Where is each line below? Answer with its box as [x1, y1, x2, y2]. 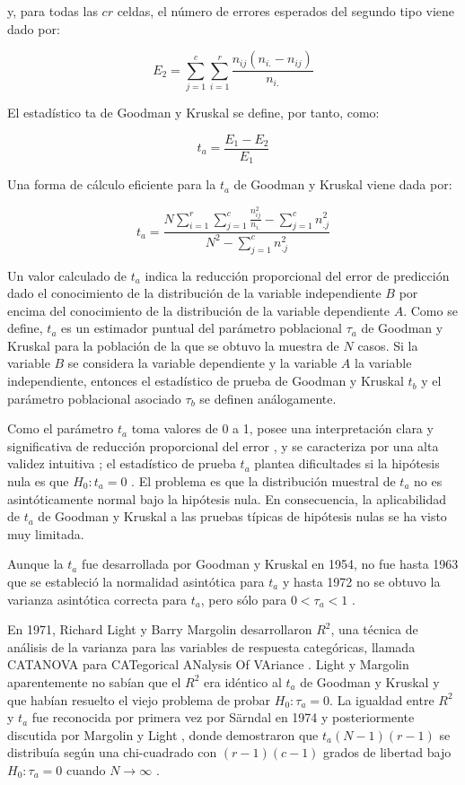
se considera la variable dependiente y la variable [67, 353, 338, 372]
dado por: [7, 19, 60, 38]
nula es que [7, 472, 69, 491]
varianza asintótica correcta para [7, 589, 188, 608]
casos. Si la [357, 336, 418, 354]
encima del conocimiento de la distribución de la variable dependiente [7, 301, 390, 319]
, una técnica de [330, 620, 418, 639]
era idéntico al [204, 672, 282, 691]
